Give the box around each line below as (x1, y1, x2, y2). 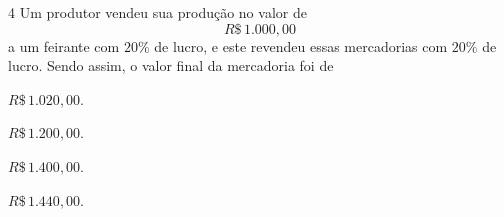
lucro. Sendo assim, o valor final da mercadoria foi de (8, 55, 334, 76)
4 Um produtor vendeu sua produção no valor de (8, 2, 307, 22)
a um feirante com (8, 35, 120, 56)
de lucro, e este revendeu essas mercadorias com (154, 35, 448, 56)
